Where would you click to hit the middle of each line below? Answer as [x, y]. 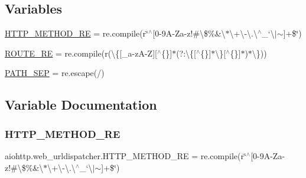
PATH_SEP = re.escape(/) [55, 73]
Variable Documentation [81, 105]
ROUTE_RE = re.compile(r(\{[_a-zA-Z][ [81, 53]
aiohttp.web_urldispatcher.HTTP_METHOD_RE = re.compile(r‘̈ [126, 155]
